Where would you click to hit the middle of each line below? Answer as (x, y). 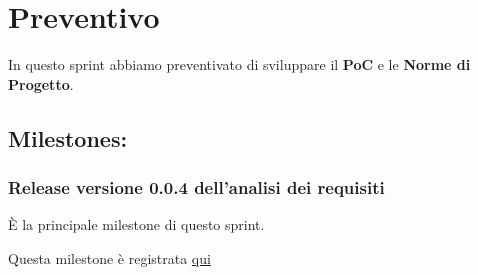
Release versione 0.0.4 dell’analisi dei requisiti (196, 187)
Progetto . (41, 83)
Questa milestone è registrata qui (109, 257)
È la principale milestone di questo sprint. (136, 224)
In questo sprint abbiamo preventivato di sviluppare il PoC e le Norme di (239, 64)
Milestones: (68, 137)
